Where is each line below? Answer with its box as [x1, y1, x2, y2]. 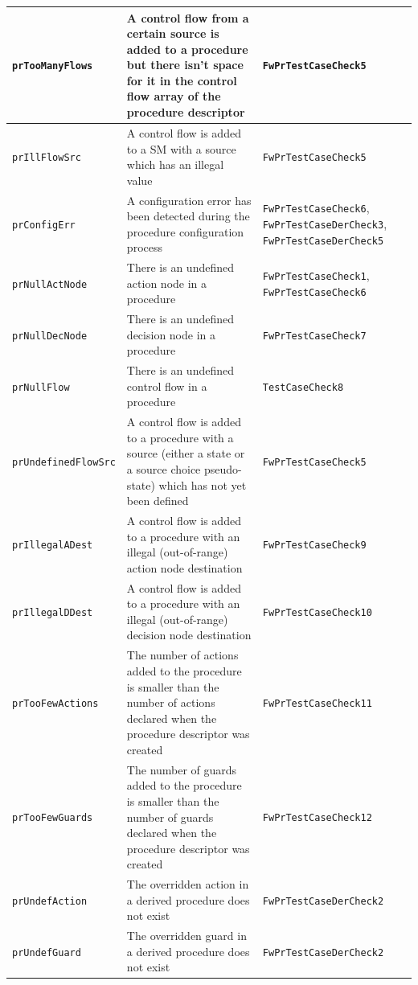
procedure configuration [126, 223, 244, 240]
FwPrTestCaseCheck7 [262, 330, 367, 342]
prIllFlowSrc [12, 152, 81, 164]
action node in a [126, 274, 207, 291]
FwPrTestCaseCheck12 [262, 812, 372, 824]
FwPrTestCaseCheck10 [262, 607, 372, 619]
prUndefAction [12, 895, 88, 907]
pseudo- [203, 461, 242, 478]
